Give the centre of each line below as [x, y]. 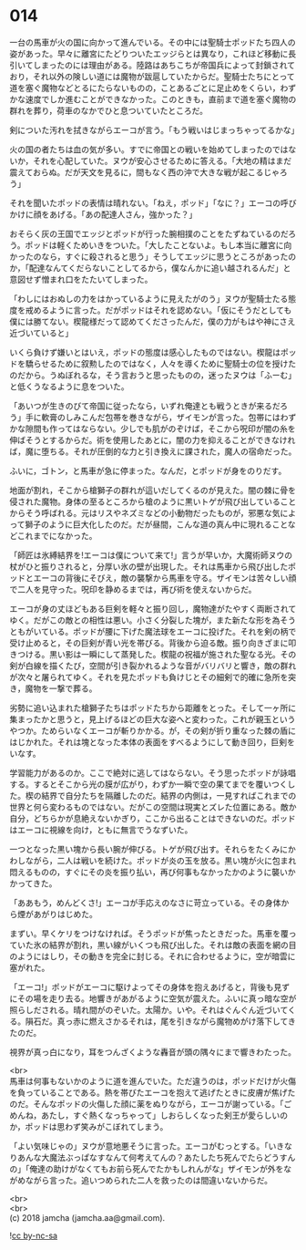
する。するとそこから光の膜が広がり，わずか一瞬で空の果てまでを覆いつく [148, 784]
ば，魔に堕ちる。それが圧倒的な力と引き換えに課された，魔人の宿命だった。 [153, 451]
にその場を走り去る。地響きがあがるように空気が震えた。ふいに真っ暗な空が [153, 998]
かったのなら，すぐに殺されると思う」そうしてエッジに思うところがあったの [153, 256]
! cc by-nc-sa [33, 1235]
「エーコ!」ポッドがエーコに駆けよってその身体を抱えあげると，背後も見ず [149, 987]
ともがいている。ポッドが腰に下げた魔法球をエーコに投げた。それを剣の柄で [153, 631]
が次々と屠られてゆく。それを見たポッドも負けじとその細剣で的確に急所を [149, 677]
